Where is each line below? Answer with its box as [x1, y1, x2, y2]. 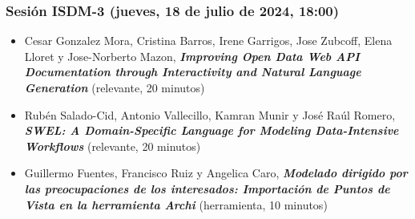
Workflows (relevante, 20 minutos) [24, 137, 201, 154]
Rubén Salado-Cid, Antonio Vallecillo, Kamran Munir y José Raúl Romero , [24, 106, 396, 123]
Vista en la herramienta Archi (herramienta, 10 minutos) [24, 196, 328, 213]
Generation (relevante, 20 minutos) [24, 79, 205, 95]
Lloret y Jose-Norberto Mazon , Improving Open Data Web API [24, 47, 360, 64]
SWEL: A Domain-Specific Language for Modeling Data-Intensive [24, 122, 399, 139]
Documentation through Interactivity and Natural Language [24, 63, 361, 80]
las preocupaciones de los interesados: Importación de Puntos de [24, 180, 390, 197]
